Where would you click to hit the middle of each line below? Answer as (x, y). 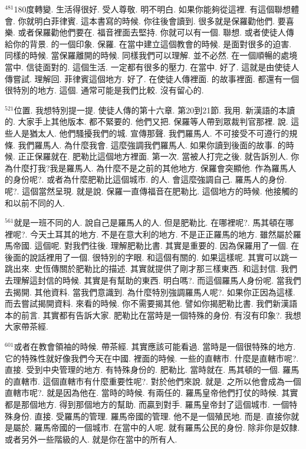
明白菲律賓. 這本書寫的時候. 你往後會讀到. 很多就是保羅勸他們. (155, 20)
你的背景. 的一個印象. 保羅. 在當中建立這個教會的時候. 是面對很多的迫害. (152, 43)
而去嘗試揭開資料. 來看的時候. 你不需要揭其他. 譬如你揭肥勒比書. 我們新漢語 (151, 303)
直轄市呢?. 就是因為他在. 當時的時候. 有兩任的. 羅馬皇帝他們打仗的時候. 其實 (152, 393)
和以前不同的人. (35, 202)
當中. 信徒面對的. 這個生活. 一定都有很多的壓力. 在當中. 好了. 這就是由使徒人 (152, 66)
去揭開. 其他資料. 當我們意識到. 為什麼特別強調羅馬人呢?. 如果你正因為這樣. (150, 292)
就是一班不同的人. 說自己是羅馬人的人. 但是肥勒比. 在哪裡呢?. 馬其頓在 (150, 222)
